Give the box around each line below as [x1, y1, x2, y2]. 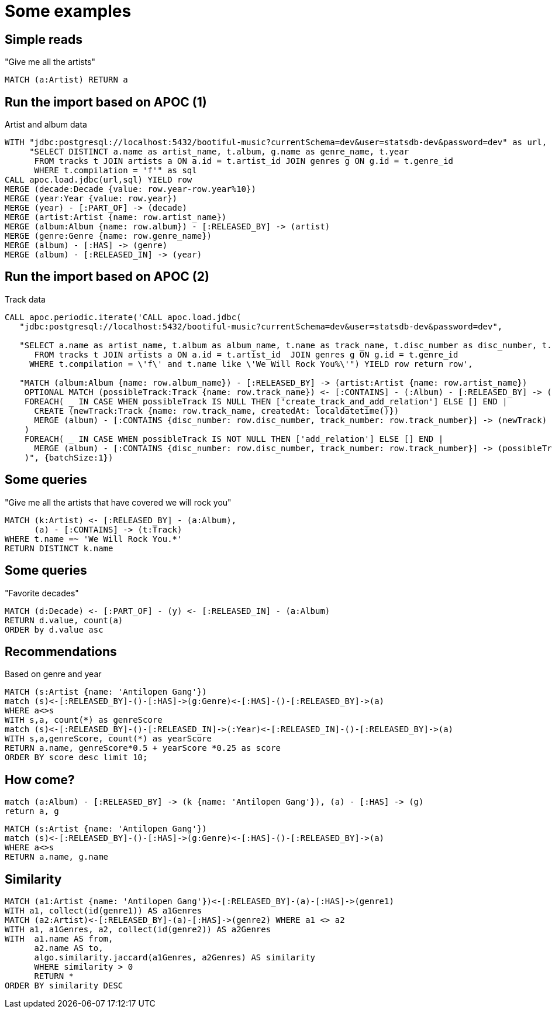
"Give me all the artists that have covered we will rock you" [5, 497, 232, 507]
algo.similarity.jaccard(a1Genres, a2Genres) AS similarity [34, 953, 316, 963]
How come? [5, 772, 75, 787]
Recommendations [5, 644, 117, 659]
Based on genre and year [5, 669, 102, 679]
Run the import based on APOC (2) [5, 269, 209, 284]
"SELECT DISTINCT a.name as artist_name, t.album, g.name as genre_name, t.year [29, 147, 409, 157]
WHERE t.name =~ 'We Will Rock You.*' [5, 534, 182, 544]
